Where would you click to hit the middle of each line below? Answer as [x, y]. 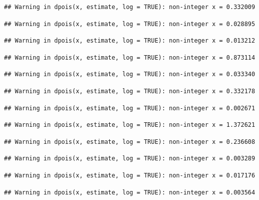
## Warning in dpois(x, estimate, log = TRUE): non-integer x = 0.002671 [130, 108]
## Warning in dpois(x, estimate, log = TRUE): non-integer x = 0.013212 [130, 41]
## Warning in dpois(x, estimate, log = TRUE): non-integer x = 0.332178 [130, 91]
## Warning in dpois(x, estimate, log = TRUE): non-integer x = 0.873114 [130, 57]
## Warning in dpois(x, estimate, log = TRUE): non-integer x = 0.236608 [130, 142]
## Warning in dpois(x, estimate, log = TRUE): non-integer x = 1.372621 [130, 125]
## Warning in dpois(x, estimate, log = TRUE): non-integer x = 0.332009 [130, 7]
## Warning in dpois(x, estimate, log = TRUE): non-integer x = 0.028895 [130, 24]
